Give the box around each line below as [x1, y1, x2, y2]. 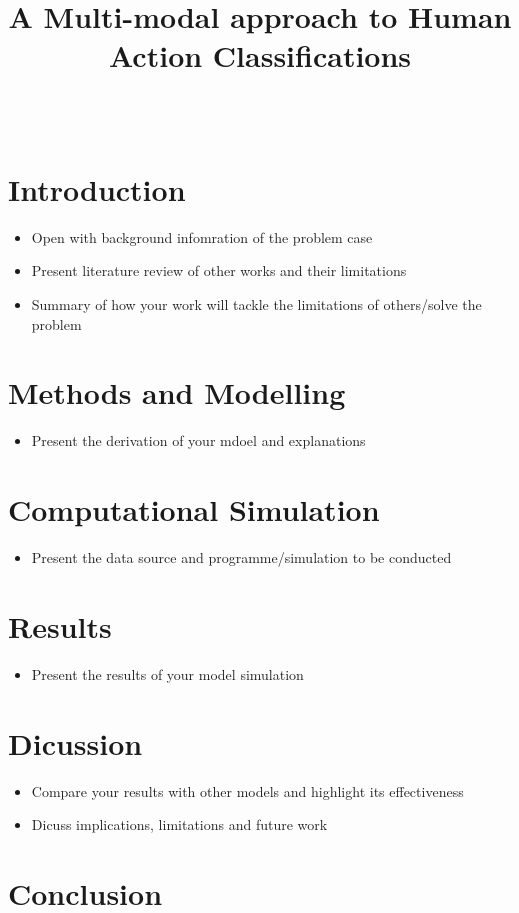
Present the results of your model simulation [31, 663, 304, 684]
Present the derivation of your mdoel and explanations [31, 430, 366, 451]
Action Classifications [108, 35, 412, 76]
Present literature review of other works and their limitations [31, 260, 407, 281]
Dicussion [8, 722, 143, 763]
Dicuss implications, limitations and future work [31, 814, 328, 835]
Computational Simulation [8, 489, 380, 530]
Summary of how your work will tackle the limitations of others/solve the [31, 294, 482, 315]
